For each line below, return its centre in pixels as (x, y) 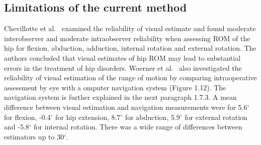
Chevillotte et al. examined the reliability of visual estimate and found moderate (130, 28)
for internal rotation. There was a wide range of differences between (138, 127)
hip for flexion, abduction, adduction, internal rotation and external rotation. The (130, 48)
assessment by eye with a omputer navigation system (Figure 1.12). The (115, 87)
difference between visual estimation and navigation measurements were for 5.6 (126, 107)
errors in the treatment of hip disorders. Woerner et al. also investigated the (123, 67)
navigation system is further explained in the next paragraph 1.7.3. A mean (120, 97)
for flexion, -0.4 (27, 117)
